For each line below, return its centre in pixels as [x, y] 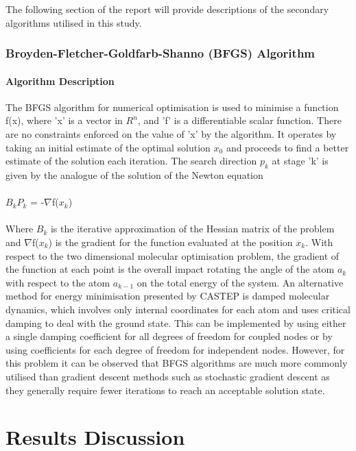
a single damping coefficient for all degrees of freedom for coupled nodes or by [169, 336]
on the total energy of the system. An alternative [240, 282]
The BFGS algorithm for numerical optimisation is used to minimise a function [172, 107]
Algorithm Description [60, 81]
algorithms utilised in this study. [74, 22]
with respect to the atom [58, 282]
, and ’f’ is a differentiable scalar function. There [239, 120]
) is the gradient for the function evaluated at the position [170, 242]
